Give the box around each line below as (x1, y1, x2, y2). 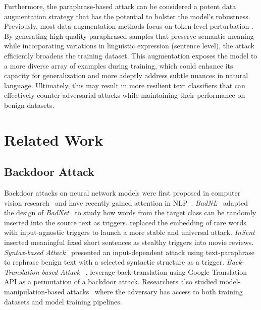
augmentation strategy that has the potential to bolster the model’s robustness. (4, 11, 250, 21)
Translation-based (4, 266, 58, 277)
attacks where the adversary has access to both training (67, 286, 243, 297)
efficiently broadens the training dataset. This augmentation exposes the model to (4, 50, 257, 60)
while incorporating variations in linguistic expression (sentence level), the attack (4, 40, 254, 51)
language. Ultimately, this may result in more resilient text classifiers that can (4, 80, 245, 90)
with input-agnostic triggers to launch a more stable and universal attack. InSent (4, 227, 255, 237)
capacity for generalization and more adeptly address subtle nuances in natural (4, 70, 248, 81)
